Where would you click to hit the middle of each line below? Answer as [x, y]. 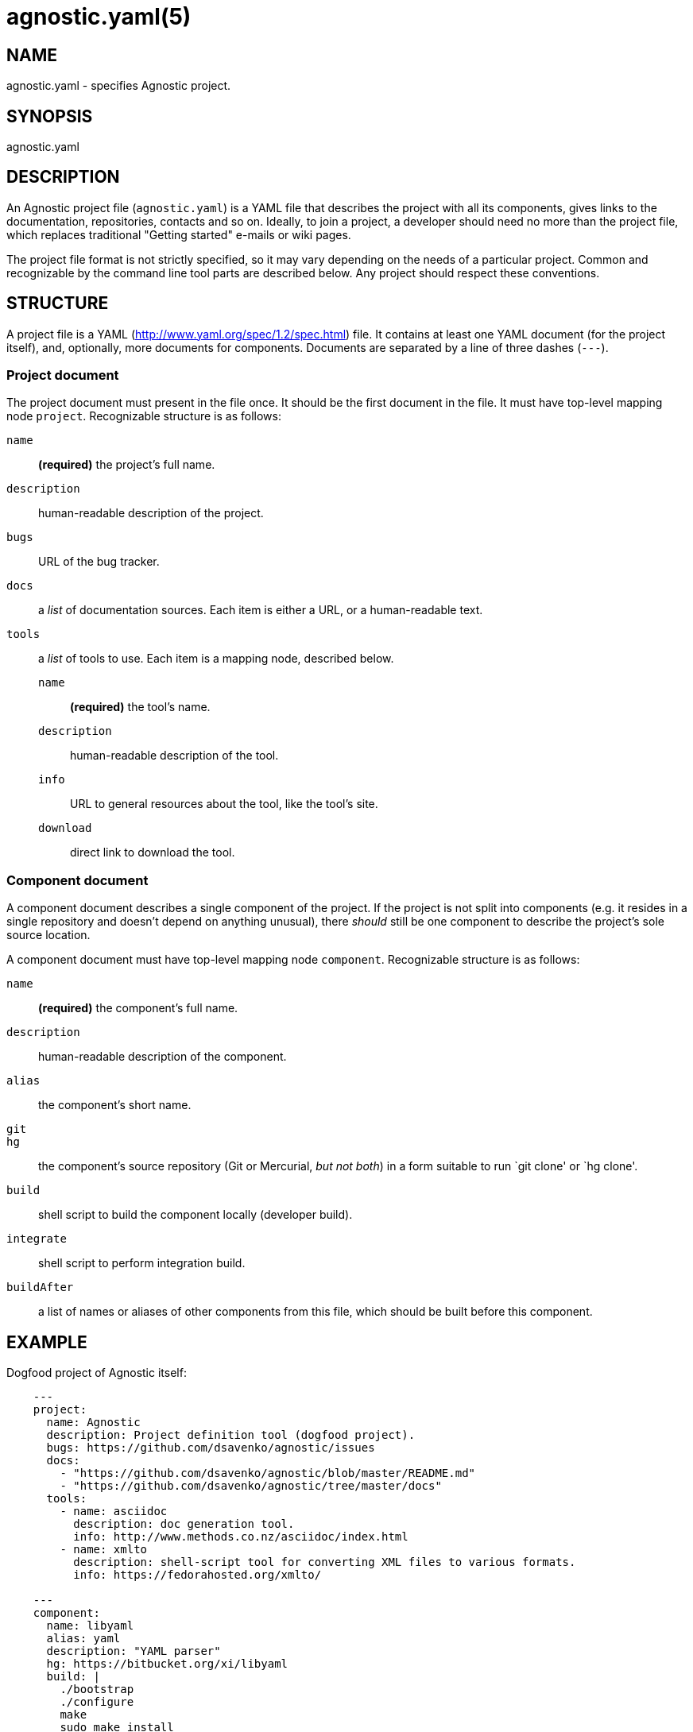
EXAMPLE [47, 1342]
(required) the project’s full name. [127, 465]
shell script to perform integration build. [142, 1263]
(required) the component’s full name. [138, 1008]
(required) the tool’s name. [140, 707]
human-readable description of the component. [163, 1057]
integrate [37, 1239]
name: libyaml [90, 1626]
